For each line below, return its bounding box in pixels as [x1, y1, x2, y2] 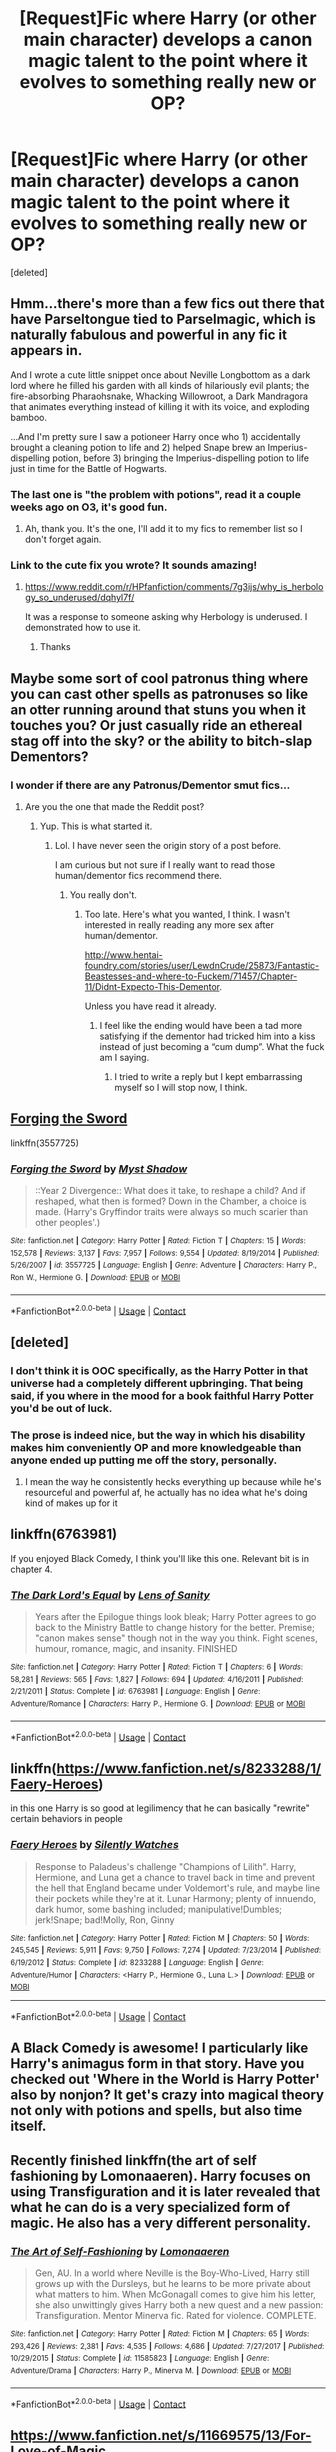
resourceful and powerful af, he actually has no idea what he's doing [24, 1487, 308, 1499]
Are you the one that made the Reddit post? [24, 801, 205, 813]
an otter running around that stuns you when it [10, 701, 307, 718]
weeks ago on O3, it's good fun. [10, 500, 168, 514]
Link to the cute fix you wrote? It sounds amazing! [10, 558, 258, 572]
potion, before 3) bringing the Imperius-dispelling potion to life [52, 452, 310, 464]
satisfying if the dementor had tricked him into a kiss [99, 1030, 316, 1042]
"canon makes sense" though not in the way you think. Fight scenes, [34, 1632, 318, 1644]
